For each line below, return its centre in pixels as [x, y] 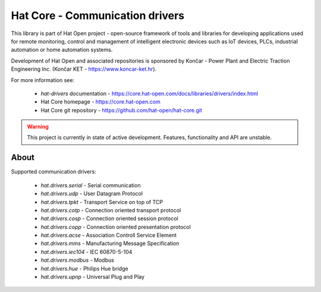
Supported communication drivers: [53, 172]
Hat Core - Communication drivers [98, 15]
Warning [38, 127]
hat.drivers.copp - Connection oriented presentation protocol [116, 227]
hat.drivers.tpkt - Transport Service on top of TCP [102, 202]
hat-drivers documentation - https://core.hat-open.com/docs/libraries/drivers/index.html [150, 93]
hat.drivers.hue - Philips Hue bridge [84, 268]
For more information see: [43, 80]
